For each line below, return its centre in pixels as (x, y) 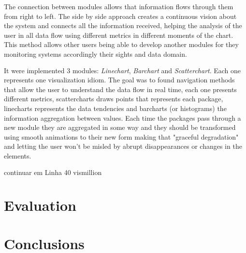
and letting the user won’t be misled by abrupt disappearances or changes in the (123, 146)
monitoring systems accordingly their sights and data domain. (95, 54)
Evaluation (40, 205)
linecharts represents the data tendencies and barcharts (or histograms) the (115, 108)
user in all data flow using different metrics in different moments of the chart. (119, 35)
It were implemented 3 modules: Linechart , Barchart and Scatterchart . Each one (123, 70)
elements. (18, 155)
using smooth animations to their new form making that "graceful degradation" (121, 136)
